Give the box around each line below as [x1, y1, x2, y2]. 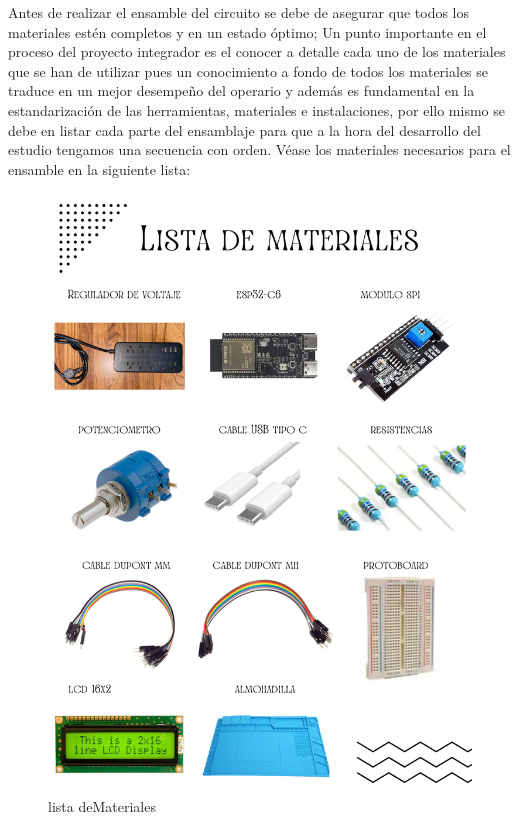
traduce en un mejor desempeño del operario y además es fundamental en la [8, 80, 475, 101]
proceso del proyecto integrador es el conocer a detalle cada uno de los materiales [8, 41, 506, 62]
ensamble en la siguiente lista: [8, 158, 191, 179]
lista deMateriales [48, 796, 156, 817]
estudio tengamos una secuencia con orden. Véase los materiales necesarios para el [8, 139, 511, 160]
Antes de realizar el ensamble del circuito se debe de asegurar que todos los [8, 2, 470, 22]
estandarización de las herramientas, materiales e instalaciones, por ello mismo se [8, 99, 505, 120]
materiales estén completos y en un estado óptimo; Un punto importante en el [8, 21, 487, 42]
